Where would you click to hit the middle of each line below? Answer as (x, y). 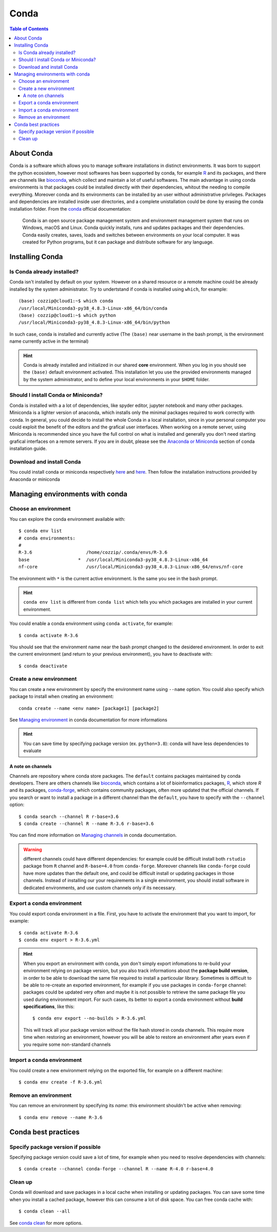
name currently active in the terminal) (49, 341)
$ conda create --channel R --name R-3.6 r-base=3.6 (86, 824)
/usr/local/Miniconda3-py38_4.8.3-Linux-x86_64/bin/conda (93, 308)
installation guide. (28, 449)
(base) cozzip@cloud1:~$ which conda (66, 301)
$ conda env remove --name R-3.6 (61, 1117)
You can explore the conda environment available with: (67, 519)
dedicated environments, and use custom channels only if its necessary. (100, 888)
